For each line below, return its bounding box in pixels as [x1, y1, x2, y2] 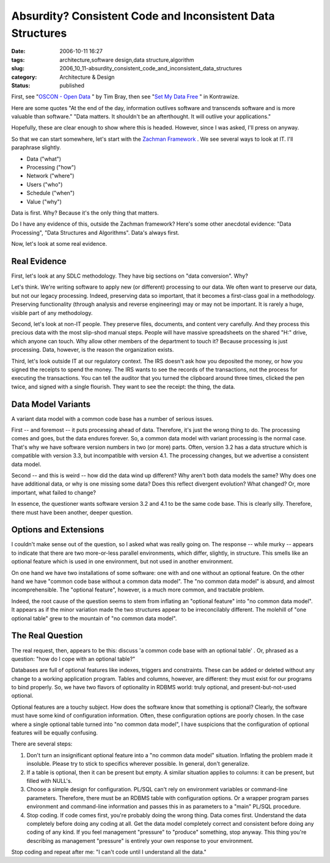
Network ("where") [26, 172, 75, 180]
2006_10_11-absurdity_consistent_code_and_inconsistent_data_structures [59, 65, 243, 72]
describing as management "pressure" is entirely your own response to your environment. [26, 837, 254, 844]
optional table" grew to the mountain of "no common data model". [11, 615, 177, 622]
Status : [11, 81, 31, 89]
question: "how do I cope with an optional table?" [11, 655, 136, 662]
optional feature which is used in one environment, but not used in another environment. [11, 558, 233, 565]
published [59, 81, 85, 89]
